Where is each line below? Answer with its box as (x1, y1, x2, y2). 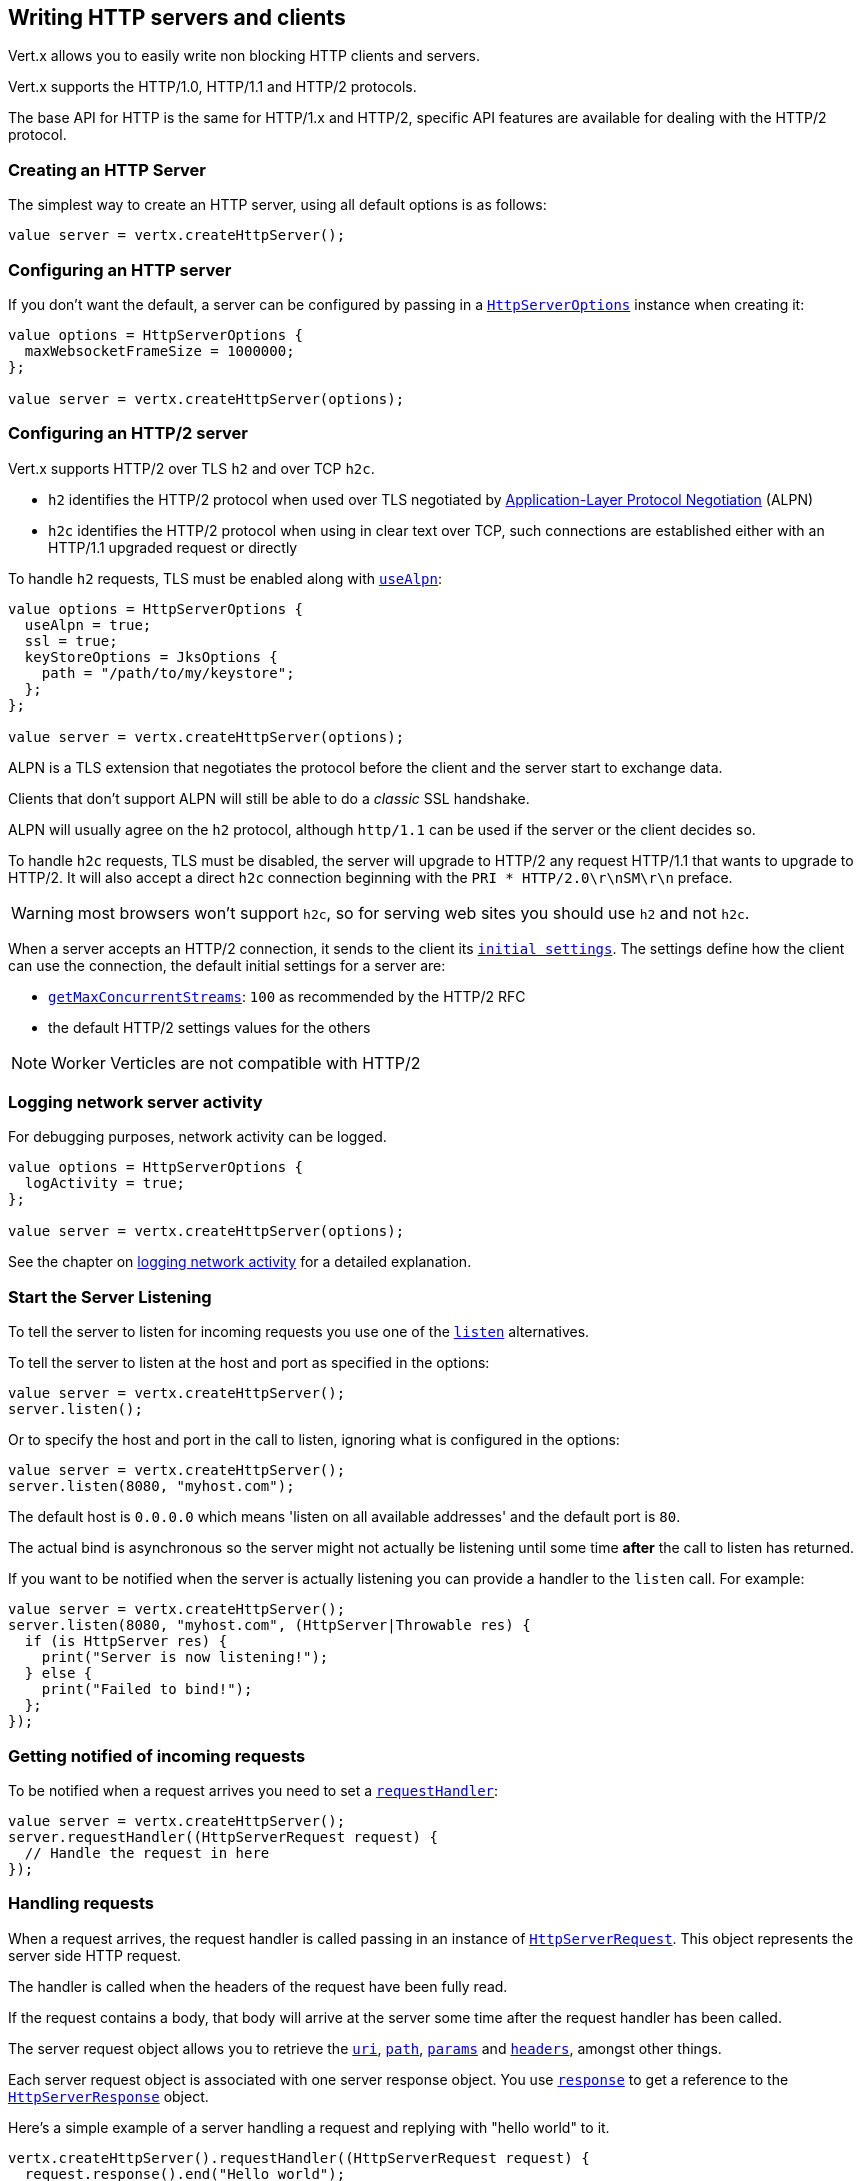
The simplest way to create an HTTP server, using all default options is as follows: (8, 196, 547, 214)
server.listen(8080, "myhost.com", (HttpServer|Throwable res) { (8, 1617, 531, 1634)
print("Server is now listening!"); (41, 1649, 329, 1666)
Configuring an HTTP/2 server (8, 423, 248, 444)
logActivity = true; (24, 1175, 186, 1192)
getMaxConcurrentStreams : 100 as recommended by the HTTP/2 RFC (48, 987, 526, 1005)
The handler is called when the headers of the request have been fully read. (8, 1977, 508, 1995)
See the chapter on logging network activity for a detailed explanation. (8, 1253, 472, 1271)
